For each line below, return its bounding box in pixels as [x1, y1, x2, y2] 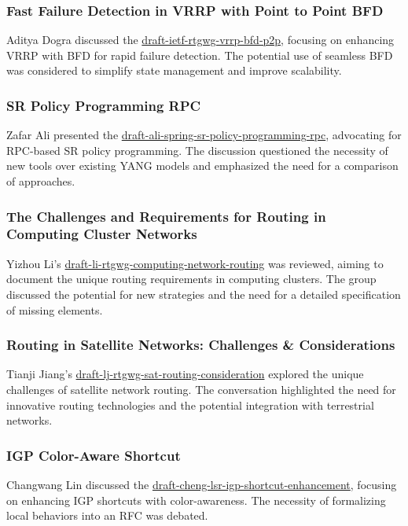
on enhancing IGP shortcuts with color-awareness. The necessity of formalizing [6, 491, 386, 508]
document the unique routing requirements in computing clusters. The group [6, 270, 377, 287]
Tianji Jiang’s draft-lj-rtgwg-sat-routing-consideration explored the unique [6, 366, 364, 382]
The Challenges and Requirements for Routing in [6, 206, 326, 226]
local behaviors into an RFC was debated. [6, 507, 208, 524]
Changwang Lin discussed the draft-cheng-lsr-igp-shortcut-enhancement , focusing [6, 476, 397, 492]
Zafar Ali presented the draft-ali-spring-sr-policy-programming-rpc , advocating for [6, 127, 402, 143]
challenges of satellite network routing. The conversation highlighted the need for [6, 381, 396, 397]
